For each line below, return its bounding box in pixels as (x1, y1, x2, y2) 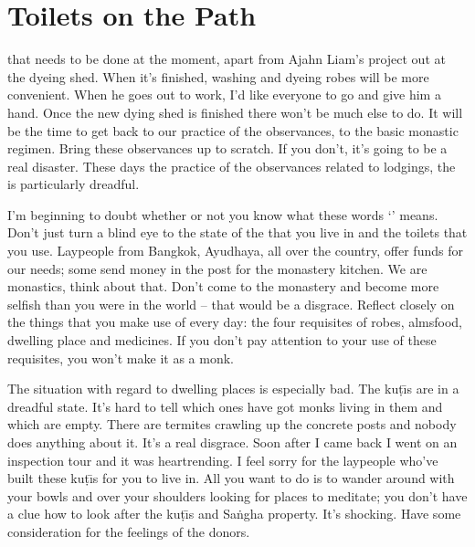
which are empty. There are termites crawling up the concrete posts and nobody (7, 415, 457, 434)
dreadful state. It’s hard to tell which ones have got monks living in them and (7, 396, 443, 416)
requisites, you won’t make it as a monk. (7, 348, 234, 367)
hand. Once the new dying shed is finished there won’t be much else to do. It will (7, 102, 463, 121)
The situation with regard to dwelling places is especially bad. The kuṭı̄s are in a (7, 379, 459, 398)
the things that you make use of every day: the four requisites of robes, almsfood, (7, 312, 463, 331)
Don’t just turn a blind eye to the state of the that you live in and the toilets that (7, 223, 468, 242)
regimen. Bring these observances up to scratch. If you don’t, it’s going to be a (7, 139, 448, 158)
